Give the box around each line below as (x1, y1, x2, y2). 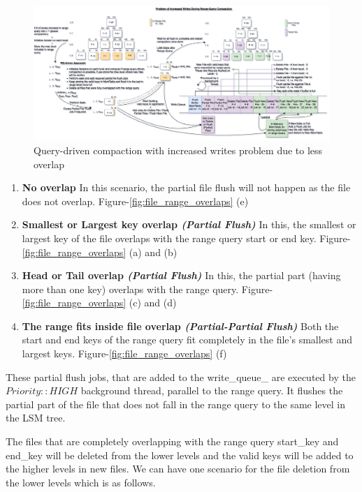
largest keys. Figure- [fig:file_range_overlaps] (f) (22, 346, 227, 361)
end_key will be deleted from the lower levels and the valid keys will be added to (6, 447, 354, 462)
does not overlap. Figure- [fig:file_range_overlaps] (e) (22, 193, 249, 208)
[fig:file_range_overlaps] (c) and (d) (22, 295, 177, 310)
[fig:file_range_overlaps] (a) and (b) (22, 244, 178, 259)
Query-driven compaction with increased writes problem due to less (34, 142, 323, 157)
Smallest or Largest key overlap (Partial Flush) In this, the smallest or (22, 217, 356, 232)
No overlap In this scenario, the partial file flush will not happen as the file (22, 180, 351, 195)
